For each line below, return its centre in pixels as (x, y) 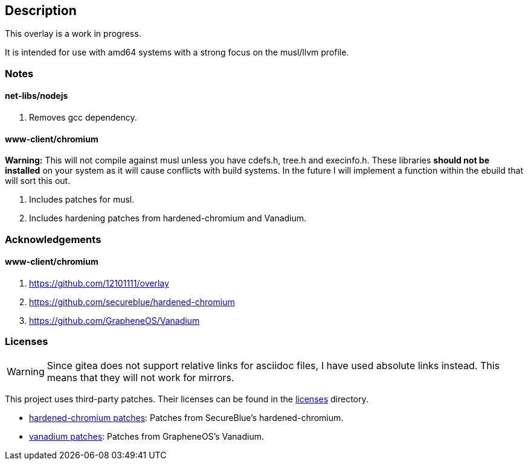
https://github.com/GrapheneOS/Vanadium (114, 320)
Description (41, 11)
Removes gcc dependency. (83, 118)
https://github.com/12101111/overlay (99, 283)
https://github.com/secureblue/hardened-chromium (132, 302)
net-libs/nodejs (37, 96)
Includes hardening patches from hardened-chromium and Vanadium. (168, 218)
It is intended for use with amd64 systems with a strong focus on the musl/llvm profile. (177, 52)
